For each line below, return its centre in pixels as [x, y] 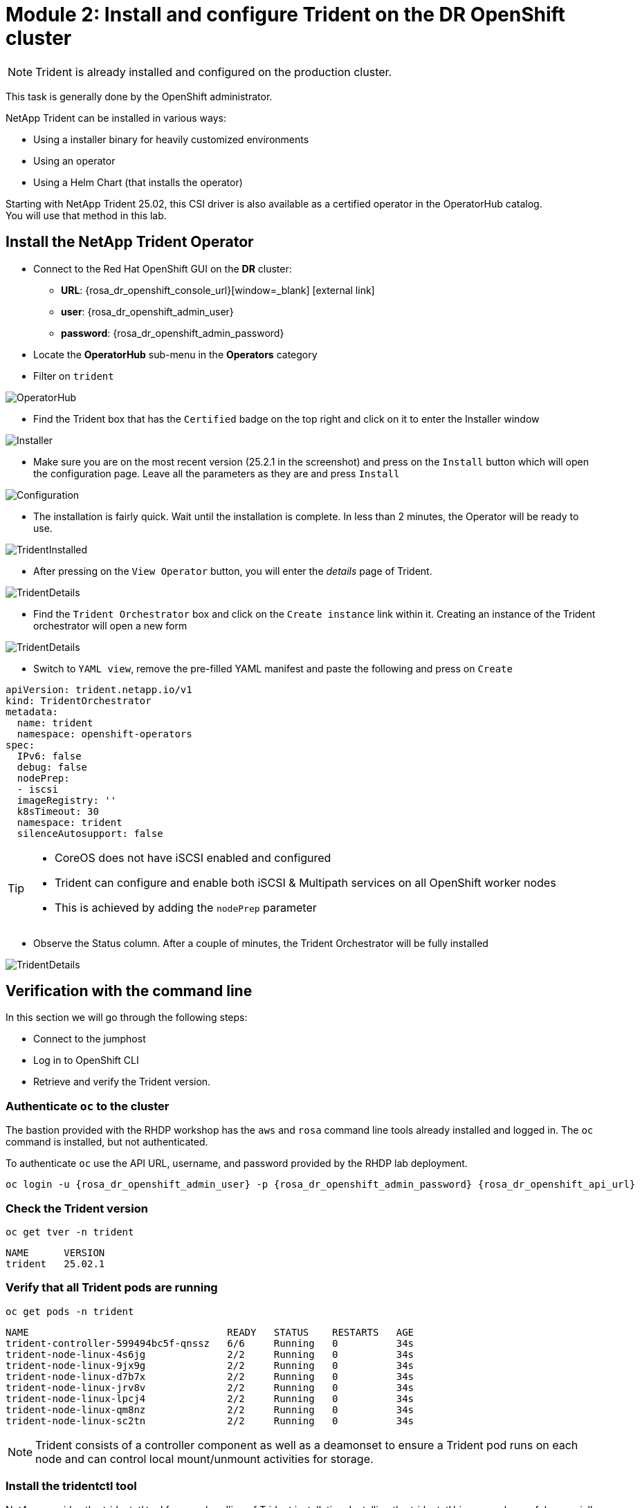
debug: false [52, 767]
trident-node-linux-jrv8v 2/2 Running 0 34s [210, 1387]
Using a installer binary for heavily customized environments [171, 139]
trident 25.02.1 [55, 1263]
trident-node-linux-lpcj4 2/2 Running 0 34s [210, 1398]
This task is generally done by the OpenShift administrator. [139, 96]
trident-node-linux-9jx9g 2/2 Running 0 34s [210, 1365]
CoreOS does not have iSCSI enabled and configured [193, 857]
